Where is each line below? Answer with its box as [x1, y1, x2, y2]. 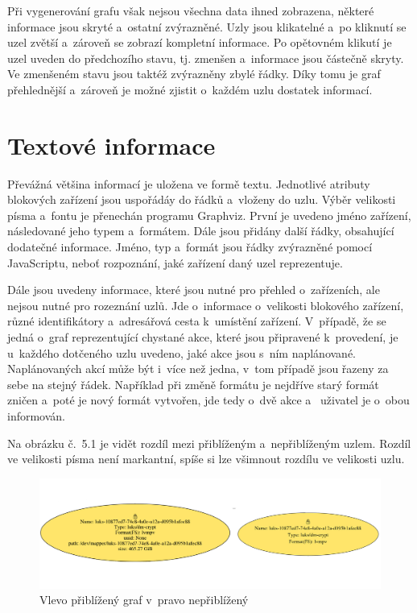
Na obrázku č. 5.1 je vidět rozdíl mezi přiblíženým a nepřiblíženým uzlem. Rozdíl [7, 434, 411, 451]
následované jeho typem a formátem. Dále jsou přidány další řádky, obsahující [7, 222, 394, 239]
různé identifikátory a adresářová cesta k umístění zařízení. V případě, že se [7, 313, 386, 329]
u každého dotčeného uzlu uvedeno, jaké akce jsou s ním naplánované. [7, 344, 356, 361]
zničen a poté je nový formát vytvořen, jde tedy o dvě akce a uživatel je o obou [7, 391, 410, 408]
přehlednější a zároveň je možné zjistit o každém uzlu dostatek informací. [7, 81, 373, 97]
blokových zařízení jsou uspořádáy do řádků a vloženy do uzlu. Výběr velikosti [7, 191, 396, 208]
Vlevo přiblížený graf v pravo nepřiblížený [39, 591, 249, 608]
